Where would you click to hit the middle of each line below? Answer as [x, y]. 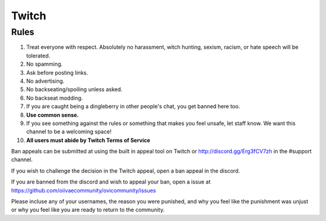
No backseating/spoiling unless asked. [75, 89]
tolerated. [38, 56]
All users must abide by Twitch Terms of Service [88, 140]
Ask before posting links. [57, 72]
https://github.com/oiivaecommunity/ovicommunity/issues [84, 190]
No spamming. [44, 64]
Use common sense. [53, 115]
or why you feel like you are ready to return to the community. [88, 210]
